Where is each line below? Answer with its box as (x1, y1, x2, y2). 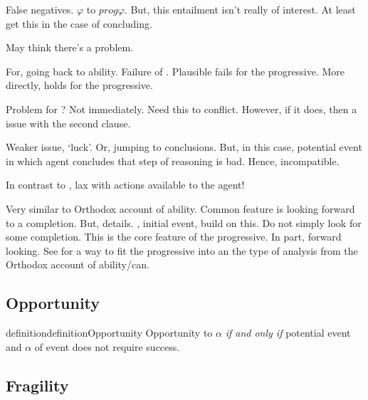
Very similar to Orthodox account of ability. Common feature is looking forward (6, 201, 355, 216)
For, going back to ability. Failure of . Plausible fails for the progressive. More (6, 63, 345, 78)
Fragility (6, 374, 69, 396)
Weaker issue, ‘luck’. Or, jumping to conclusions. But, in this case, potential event (6, 140, 362, 154)
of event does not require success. (34, 339, 180, 354)
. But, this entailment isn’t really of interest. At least (124, 2, 356, 16)
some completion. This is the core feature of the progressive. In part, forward (6, 229, 342, 244)
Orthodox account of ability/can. (6, 257, 149, 272)
